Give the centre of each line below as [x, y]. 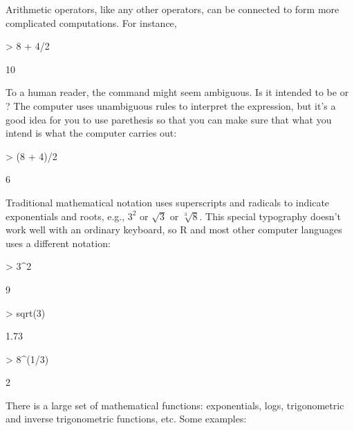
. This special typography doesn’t [270, 216]
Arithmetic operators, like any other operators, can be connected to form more [173, 9]
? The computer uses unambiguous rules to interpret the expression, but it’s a [171, 105]
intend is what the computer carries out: [91, 133]
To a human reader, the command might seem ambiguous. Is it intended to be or [177, 92]
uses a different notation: [58, 243]
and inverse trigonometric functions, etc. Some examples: [126, 419]
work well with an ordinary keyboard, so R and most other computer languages [174, 229]
